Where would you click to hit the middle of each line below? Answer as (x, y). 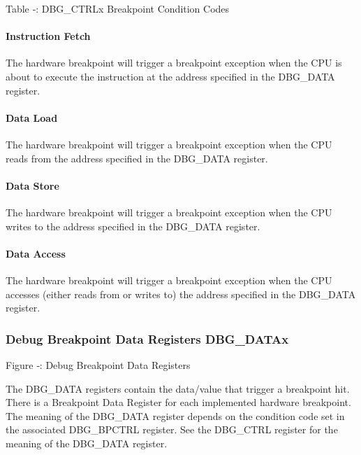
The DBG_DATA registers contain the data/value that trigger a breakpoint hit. (178, 388)
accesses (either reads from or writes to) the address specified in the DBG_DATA (181, 294)
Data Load (32, 117)
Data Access (36, 253)
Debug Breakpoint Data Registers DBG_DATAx (147, 338)
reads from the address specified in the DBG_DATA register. (137, 158)
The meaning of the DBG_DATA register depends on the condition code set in (175, 415)
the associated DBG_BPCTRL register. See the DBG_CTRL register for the (172, 429)
